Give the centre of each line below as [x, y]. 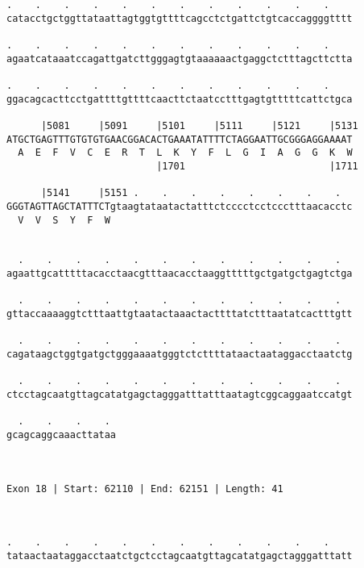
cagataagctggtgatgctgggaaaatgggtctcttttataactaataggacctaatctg [180, 355]
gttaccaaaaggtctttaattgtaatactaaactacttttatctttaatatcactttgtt [180, 314]
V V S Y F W [64, 220]
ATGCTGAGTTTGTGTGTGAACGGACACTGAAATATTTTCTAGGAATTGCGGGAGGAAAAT [180, 139]
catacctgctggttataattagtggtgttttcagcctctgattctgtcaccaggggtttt [180, 18]
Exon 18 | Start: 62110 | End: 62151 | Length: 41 [145, 489]
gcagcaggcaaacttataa [62, 435]
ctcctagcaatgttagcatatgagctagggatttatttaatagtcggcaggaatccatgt [180, 395]
